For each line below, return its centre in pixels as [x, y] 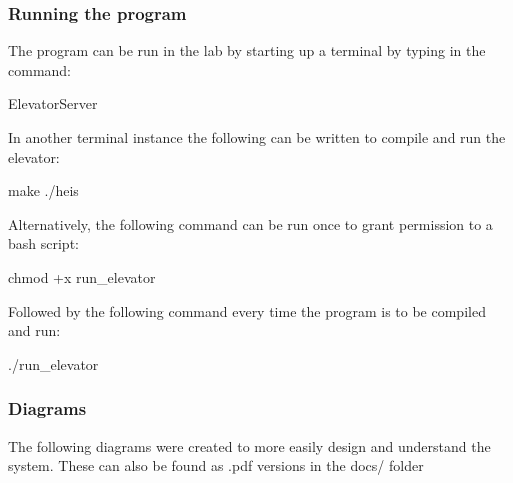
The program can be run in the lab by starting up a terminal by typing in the [247, 50]
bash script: [43, 243]
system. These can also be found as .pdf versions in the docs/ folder [216, 465]
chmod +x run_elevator [82, 276]
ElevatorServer [53, 103]
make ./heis [43, 190]
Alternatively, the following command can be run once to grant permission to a [250, 223]
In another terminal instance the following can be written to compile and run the [257, 137]
